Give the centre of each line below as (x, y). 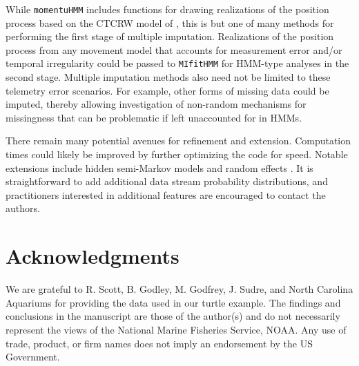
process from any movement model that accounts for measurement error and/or (174, 49)
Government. (33, 357)
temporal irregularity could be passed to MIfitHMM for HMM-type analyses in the (177, 63)
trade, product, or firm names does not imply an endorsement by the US (159, 343)
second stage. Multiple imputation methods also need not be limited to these (168, 77)
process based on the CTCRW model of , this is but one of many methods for (170, 22)
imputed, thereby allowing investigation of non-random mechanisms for (156, 104)
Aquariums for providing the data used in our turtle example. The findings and (173, 302)
